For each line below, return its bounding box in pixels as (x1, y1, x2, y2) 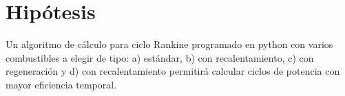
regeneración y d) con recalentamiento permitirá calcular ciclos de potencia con (6, 64, 340, 78)
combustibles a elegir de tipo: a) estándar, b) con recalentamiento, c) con (6, 50, 314, 64)
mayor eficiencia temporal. (6, 77, 117, 91)
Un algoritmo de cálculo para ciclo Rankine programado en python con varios (6, 37, 333, 51)
